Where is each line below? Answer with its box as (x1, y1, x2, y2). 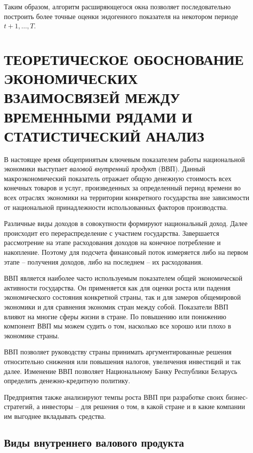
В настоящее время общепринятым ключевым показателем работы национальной (4, 154, 245, 164)
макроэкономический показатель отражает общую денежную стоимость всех (4, 173, 232, 183)
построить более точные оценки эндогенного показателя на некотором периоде (4, 11, 238, 21)
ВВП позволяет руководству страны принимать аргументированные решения (4, 347, 232, 357)
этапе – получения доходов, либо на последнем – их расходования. (4, 256, 203, 267)
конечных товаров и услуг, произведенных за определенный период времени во (4, 183, 241, 193)
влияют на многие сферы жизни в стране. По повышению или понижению (4, 311, 227, 321)
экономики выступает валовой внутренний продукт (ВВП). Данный (4, 164, 206, 174)
